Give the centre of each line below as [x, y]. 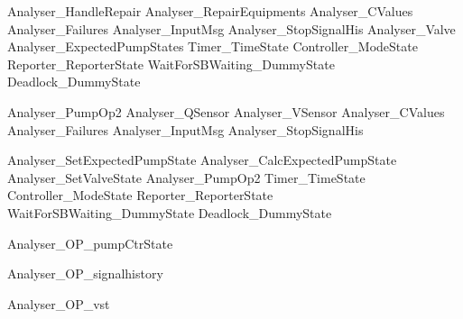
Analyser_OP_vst [59, 303]
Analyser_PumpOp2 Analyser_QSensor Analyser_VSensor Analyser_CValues [226, 111]
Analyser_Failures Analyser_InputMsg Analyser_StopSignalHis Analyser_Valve [231, 28]
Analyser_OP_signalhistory [85, 273]
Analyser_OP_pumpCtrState [90, 243]
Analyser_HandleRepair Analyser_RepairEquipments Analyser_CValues [210, 11]
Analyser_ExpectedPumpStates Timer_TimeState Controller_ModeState [213, 46]
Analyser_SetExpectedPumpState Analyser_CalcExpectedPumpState [202, 160]
